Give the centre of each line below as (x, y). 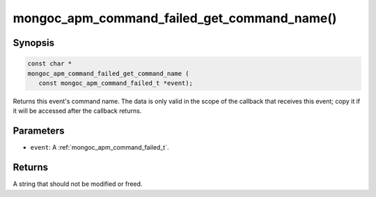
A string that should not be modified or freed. (78, 184)
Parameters (39, 131)
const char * (50, 64)
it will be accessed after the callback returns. (77, 111)
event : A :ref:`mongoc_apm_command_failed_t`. (100, 148)
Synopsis (34, 43)
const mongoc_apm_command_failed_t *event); (116, 83)
